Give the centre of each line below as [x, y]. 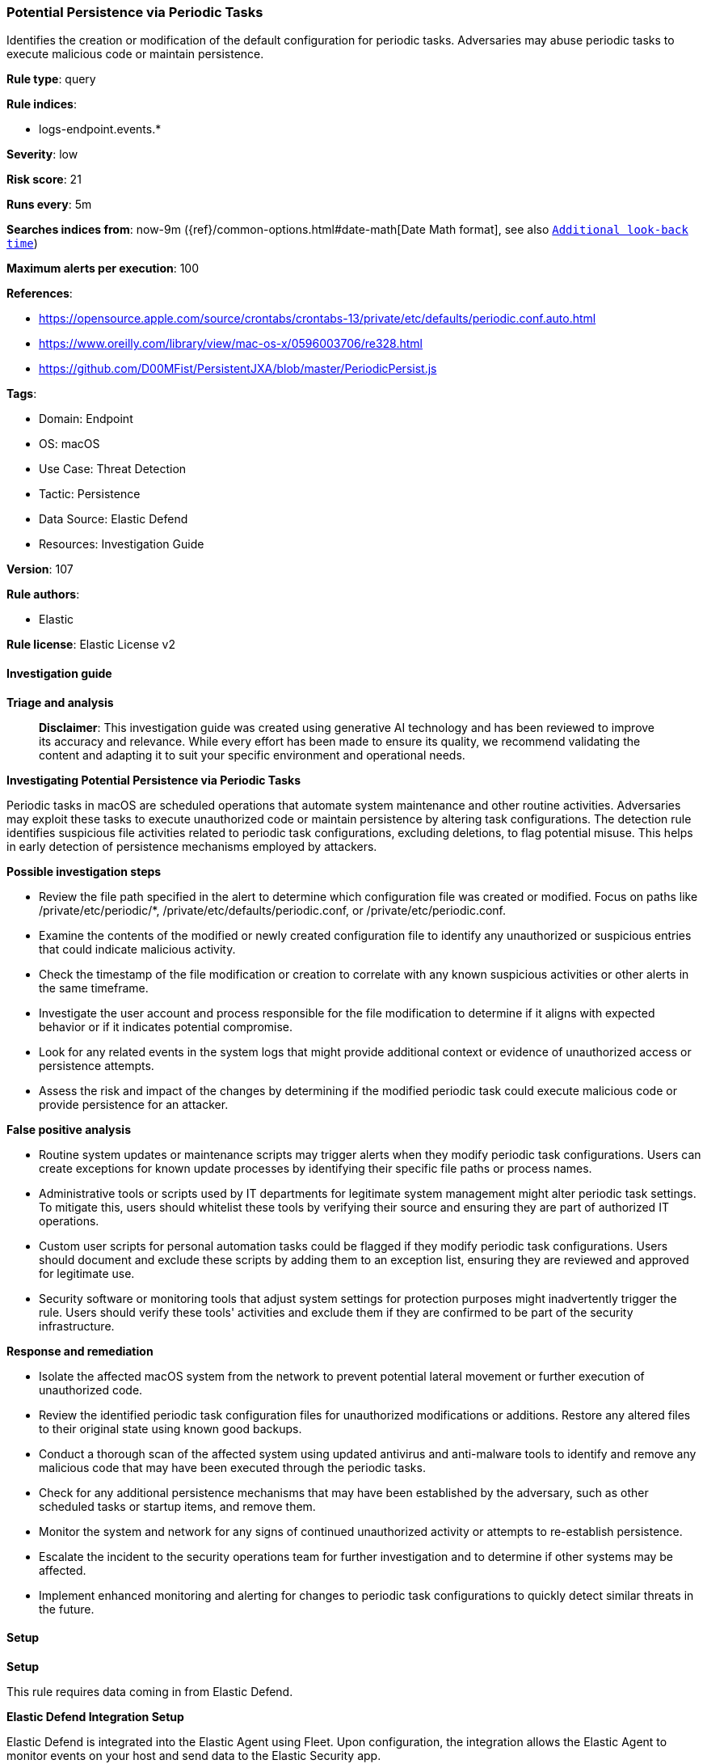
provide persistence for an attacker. [134, 1104]
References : [40, 294]
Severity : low [42, 154]
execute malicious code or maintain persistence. [135, 54]
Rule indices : [42, 104]
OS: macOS [69, 444]
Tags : [22, 394]
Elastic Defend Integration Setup [95, 1716]
